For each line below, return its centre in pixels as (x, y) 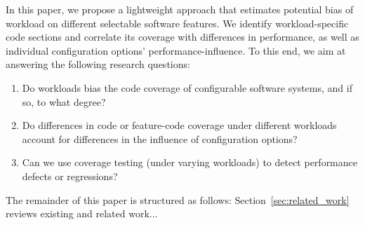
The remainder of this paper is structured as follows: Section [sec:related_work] (178, 199)
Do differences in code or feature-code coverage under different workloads (179, 125)
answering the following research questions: (98, 64)
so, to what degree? (64, 101)
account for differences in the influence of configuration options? (160, 138)
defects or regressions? (70, 176)
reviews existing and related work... (82, 213)
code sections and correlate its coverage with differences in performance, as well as (182, 37)
